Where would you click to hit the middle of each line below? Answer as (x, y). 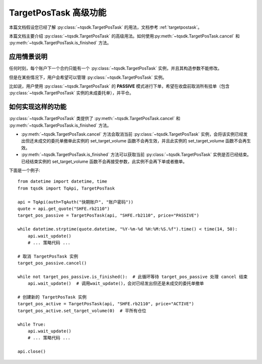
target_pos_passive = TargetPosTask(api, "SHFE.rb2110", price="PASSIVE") (108, 216)
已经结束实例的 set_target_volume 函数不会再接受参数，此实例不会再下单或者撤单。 (104, 161)
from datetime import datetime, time (63, 182)
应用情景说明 (28, 57)
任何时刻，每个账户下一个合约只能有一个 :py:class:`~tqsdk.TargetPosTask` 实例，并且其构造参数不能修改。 (115, 69)
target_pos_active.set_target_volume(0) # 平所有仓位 (82, 311)
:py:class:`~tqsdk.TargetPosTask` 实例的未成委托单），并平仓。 (71, 93)
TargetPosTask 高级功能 (58, 13)
